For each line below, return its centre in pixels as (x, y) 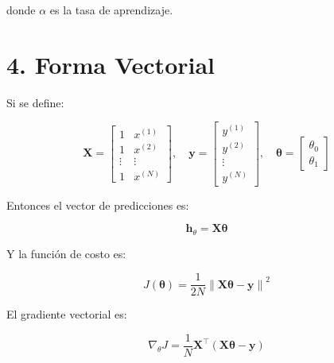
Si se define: (35, 102)
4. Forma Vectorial (111, 64)
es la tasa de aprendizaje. (111, 10)
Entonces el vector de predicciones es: (98, 205)
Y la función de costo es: (66, 253)
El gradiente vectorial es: (67, 314)
